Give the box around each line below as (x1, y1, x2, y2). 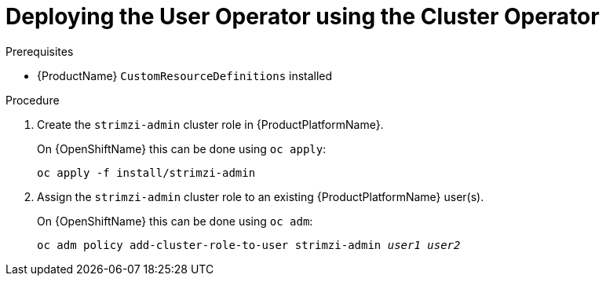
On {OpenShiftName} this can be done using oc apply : (37, 141, 327, 156)
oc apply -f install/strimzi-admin (37, 166, 256, 179)
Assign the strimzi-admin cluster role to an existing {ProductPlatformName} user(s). (37, 189, 484, 203)
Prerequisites (5, 44, 74, 58)
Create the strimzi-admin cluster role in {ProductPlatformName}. (37, 117, 384, 131)
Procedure (5, 93, 60, 107)
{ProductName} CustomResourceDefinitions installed (37, 68, 333, 82)
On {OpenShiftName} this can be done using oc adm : (37, 214, 313, 228)
